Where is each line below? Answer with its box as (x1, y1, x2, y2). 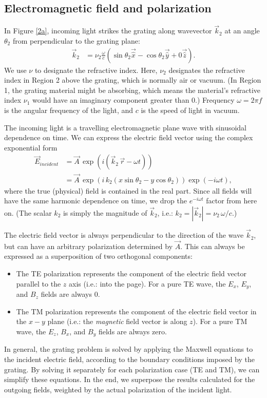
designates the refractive (168, 64, 245, 75)
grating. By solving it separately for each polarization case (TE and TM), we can (4, 364, 260, 374)
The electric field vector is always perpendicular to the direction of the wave (4, 230, 244, 240)
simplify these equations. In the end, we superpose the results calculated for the (4, 374, 255, 385)
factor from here (206, 195, 257, 206)
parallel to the (16, 278, 61, 289)
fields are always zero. (98, 326, 167, 336)
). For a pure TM (193, 316, 247, 327)
